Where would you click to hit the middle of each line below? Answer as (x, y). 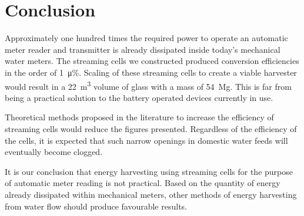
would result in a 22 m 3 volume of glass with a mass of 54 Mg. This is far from (148, 85)
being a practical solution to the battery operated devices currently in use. (139, 97)
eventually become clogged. (54, 152)
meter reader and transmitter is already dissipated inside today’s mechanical (143, 49)
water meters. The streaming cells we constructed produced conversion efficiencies (152, 61)
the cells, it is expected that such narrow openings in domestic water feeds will (146, 140)
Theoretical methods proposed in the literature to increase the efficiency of (139, 117)
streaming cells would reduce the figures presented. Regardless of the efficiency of (151, 128)
